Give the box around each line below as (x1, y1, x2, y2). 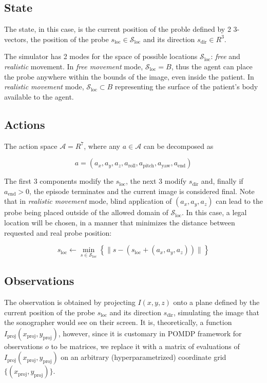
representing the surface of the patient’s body (115, 81, 258, 92)
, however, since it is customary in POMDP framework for (58, 328, 242, 338)
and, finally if (201, 176, 243, 186)
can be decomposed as (143, 140, 214, 151)
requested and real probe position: (4, 227, 112, 238)
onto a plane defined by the (173, 296, 260, 307)
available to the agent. (4, 91, 74, 102)
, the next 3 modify (125, 176, 187, 186)
